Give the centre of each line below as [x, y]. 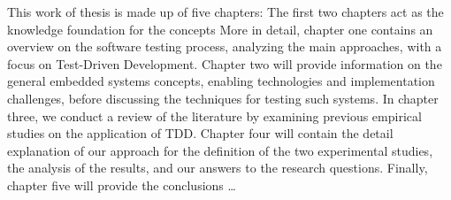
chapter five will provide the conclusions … [122, 185]
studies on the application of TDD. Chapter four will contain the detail [200, 133]
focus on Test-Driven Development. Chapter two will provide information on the [225, 63]
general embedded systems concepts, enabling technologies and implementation [221, 81]
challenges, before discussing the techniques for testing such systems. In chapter [223, 98]
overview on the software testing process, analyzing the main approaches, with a [225, 46]
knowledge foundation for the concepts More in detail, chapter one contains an [220, 29]
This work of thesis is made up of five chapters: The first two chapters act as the [225, 12]
